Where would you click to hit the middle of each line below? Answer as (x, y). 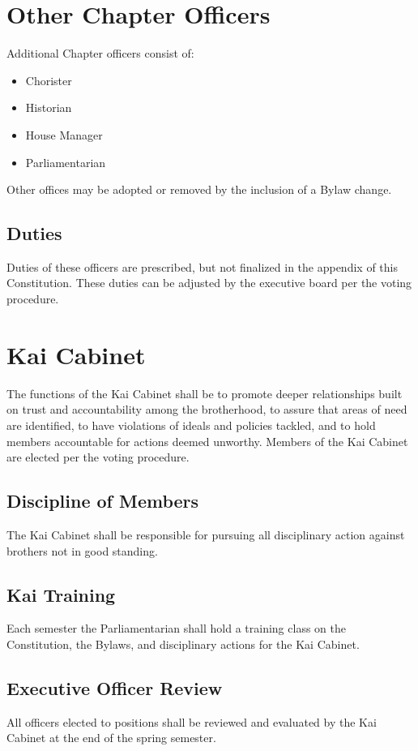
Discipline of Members (103, 501)
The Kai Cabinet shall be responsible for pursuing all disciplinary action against (206, 534)
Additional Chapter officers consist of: (100, 53)
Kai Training (61, 594)
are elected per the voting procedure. (98, 457)
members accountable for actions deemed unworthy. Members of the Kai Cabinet (207, 441)
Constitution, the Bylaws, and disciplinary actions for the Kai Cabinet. (183, 644)
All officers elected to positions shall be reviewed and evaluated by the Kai (192, 721)
